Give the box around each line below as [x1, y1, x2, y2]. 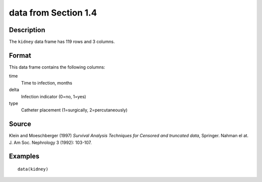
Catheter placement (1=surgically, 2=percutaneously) [21, 107, 128, 113]
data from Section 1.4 [9, 7, 97, 18]
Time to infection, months [21, 80, 72, 86]
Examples [9, 152, 40, 161]
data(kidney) [17, 166, 49, 172]
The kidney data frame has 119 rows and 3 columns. [9, 39, 115, 45]
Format [9, 51, 32, 59]
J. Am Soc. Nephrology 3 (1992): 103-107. [9, 139, 92, 146]
